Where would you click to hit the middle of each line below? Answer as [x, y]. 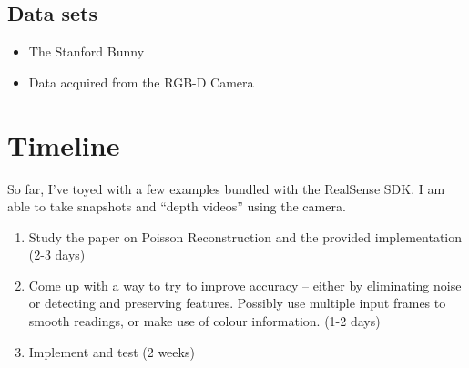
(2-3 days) [57, 255]
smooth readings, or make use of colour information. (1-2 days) [204, 321]
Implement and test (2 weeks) [112, 351]
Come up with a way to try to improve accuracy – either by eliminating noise [245, 285]
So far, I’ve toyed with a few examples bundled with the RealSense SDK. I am [226, 188]
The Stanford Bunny [87, 51]
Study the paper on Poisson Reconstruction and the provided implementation [245, 236]
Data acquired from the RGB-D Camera [141, 82]
